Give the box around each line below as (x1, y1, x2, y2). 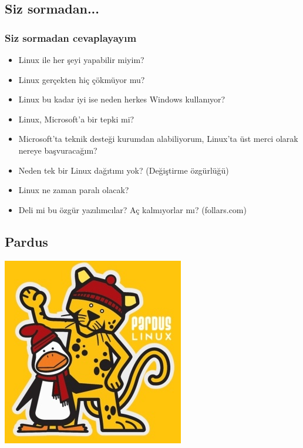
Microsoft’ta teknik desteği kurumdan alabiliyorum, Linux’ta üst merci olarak (18, 132, 298, 145)
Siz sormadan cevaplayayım (5, 30, 137, 45)
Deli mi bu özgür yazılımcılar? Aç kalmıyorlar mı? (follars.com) (18, 203, 247, 215)
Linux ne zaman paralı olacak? (18, 184, 129, 196)
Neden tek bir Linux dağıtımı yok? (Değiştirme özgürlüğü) (18, 164, 229, 176)
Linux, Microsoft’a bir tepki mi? (18, 112, 134, 125)
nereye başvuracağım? (18, 144, 97, 156)
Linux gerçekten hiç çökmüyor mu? (18, 73, 145, 85)
